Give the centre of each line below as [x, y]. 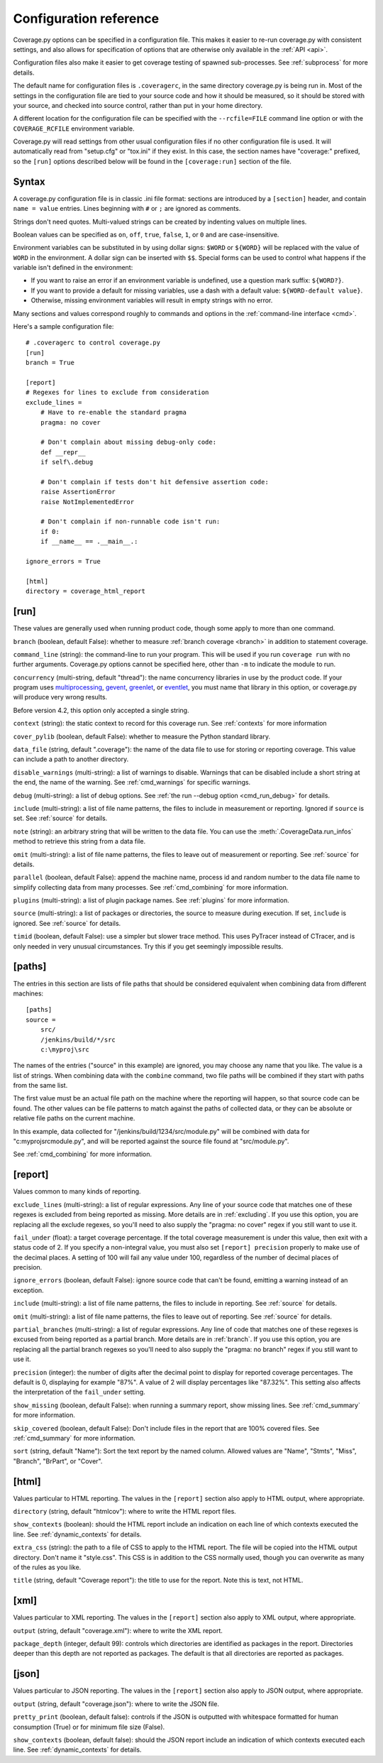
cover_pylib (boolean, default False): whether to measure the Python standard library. [142, 736]
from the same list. [40, 1086]
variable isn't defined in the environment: [73, 268]
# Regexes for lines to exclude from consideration [117, 393]
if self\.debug [67, 462]
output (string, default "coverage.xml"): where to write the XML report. [118, 1630]
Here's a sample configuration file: [63, 327]
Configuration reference [86, 18]
